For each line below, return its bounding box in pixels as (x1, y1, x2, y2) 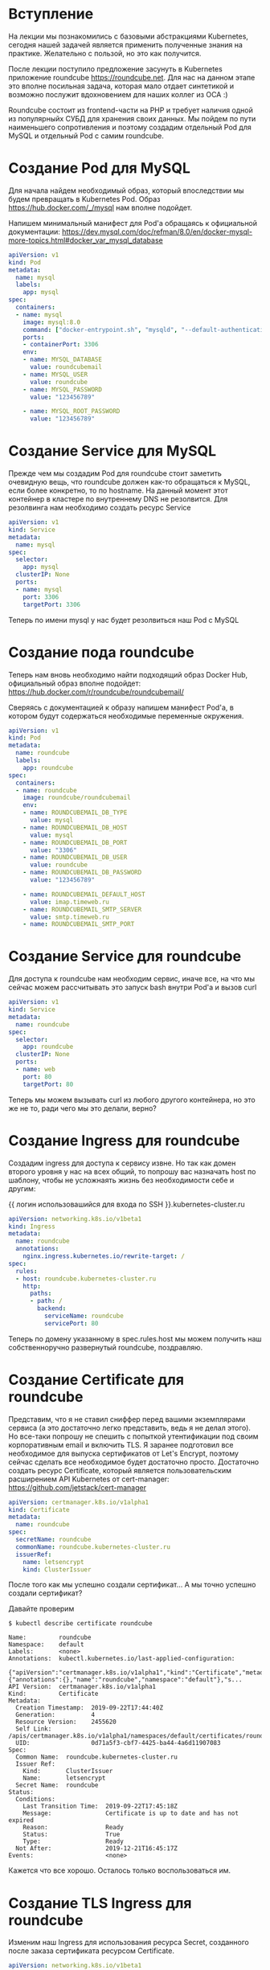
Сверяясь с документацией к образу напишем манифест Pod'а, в (8, 702, 235, 712)
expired (8, 1816, 35, 1825)
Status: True (22, 1830, 121, 1839)
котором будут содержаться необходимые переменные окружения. (8, 711, 244, 720)
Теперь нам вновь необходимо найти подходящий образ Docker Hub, (8, 670, 248, 679)
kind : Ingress (8, 1223, 56, 1231)
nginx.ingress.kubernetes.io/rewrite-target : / (22, 1252, 185, 1260)
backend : (37, 1304, 67, 1313)
